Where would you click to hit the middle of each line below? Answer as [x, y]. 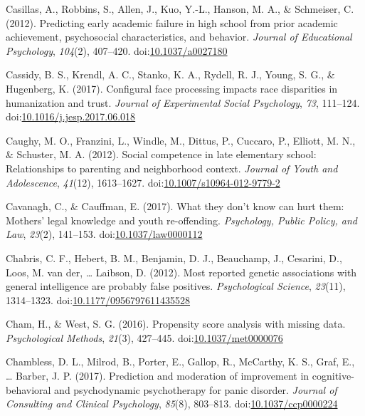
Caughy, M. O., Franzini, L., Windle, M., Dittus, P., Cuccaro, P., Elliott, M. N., [181, 140]
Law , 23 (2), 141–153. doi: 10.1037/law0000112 [104, 234]
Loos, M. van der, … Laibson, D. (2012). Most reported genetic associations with [181, 272]
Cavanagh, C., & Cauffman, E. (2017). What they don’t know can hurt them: [175, 206]
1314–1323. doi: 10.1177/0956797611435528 [98, 300]
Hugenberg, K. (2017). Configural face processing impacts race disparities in [172, 88]
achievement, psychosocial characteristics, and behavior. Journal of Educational [179, 37]
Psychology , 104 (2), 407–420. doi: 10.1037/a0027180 [117, 50]
